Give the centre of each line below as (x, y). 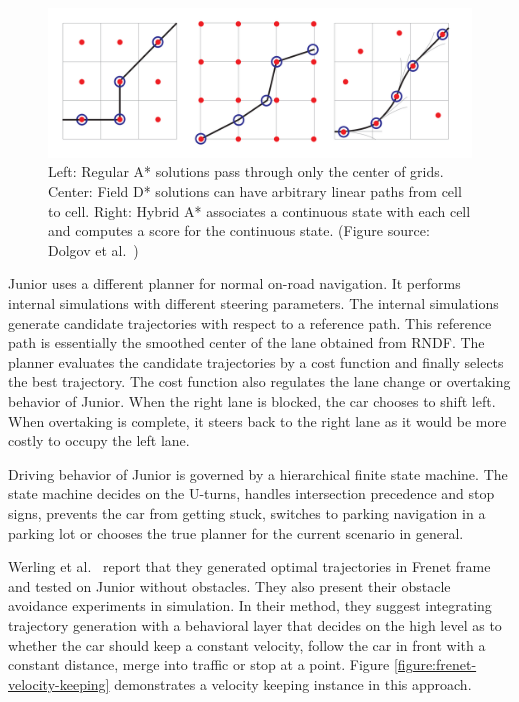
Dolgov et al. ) (93, 249)
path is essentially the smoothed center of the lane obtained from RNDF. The (246, 342)
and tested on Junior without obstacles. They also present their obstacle (229, 585)
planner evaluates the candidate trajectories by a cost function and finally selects (256, 361)
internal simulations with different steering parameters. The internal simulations (253, 303)
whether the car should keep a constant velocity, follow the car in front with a (247, 644)
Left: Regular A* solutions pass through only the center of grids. (246, 171)
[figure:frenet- (435, 664)
